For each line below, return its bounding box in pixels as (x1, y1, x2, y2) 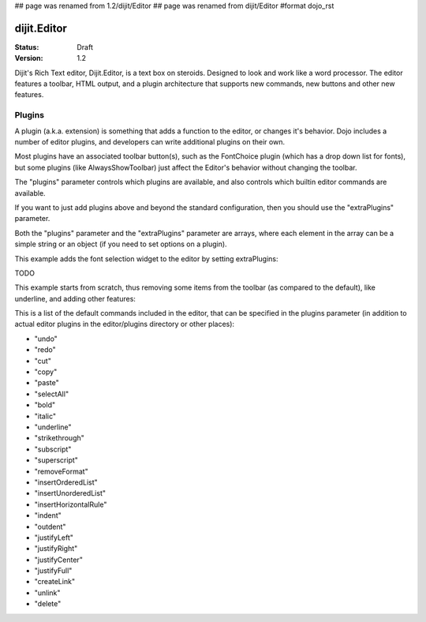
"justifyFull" (34, 566, 73, 575)
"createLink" (34, 577, 75, 586)
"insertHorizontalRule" (34, 500, 107, 509)
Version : (14, 54, 43, 63)
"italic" (34, 411, 57, 421)
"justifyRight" (34, 544, 78, 553)
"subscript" (34, 444, 72, 454)
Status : (14, 42, 39, 51)
